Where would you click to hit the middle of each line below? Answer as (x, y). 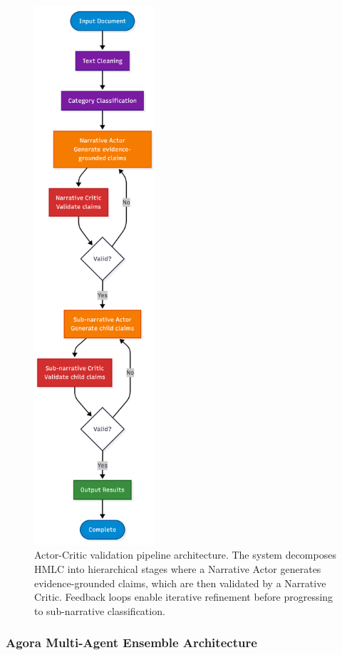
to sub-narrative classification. (100, 610)
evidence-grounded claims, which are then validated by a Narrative (180, 583)
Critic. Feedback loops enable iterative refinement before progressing (184, 597)
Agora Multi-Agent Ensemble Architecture (131, 643)
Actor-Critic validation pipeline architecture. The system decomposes (185, 555)
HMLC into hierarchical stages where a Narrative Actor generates (178, 569)
